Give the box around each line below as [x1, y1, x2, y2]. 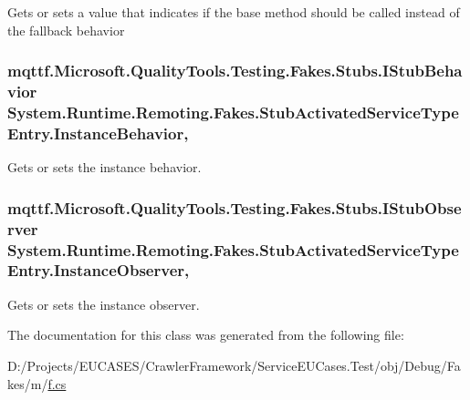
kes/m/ [7, 374, 48, 393]
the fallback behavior [7, 20, 125, 39]
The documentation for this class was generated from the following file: [7, 325, 404, 344]
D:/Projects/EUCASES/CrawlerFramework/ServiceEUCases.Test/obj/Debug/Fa [7, 355, 461, 374]
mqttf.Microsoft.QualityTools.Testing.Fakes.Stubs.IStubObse [7, 196, 462, 219]
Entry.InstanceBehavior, [7, 121, 189, 144]
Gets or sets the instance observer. [7, 294, 200, 313]
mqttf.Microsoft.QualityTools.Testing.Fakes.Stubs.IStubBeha [7, 59, 463, 82]
